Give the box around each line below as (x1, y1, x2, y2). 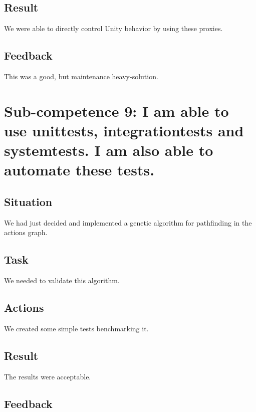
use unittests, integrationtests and (4, 120, 244, 140)
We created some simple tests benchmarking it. (4, 323, 149, 333)
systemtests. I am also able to (4, 140, 213, 160)
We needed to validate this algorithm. (4, 275, 120, 286)
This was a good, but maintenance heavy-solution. (4, 71, 158, 81)
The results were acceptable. (4, 371, 91, 381)
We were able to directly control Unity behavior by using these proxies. (4, 23, 223, 34)
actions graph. (4, 227, 48, 238)
